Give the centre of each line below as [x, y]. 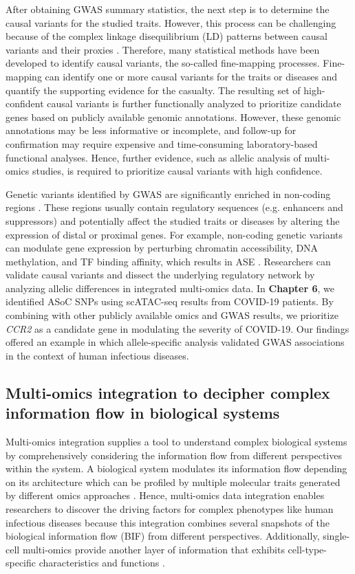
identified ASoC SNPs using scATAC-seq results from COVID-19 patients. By [170, 301]
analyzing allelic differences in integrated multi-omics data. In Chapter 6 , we [170, 288]
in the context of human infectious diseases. [97, 355]
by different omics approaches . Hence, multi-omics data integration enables [165, 495]
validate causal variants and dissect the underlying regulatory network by [160, 275]
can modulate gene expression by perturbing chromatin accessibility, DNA [162, 248]
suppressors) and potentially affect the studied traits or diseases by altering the [173, 220]
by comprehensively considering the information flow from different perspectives [174, 455]
